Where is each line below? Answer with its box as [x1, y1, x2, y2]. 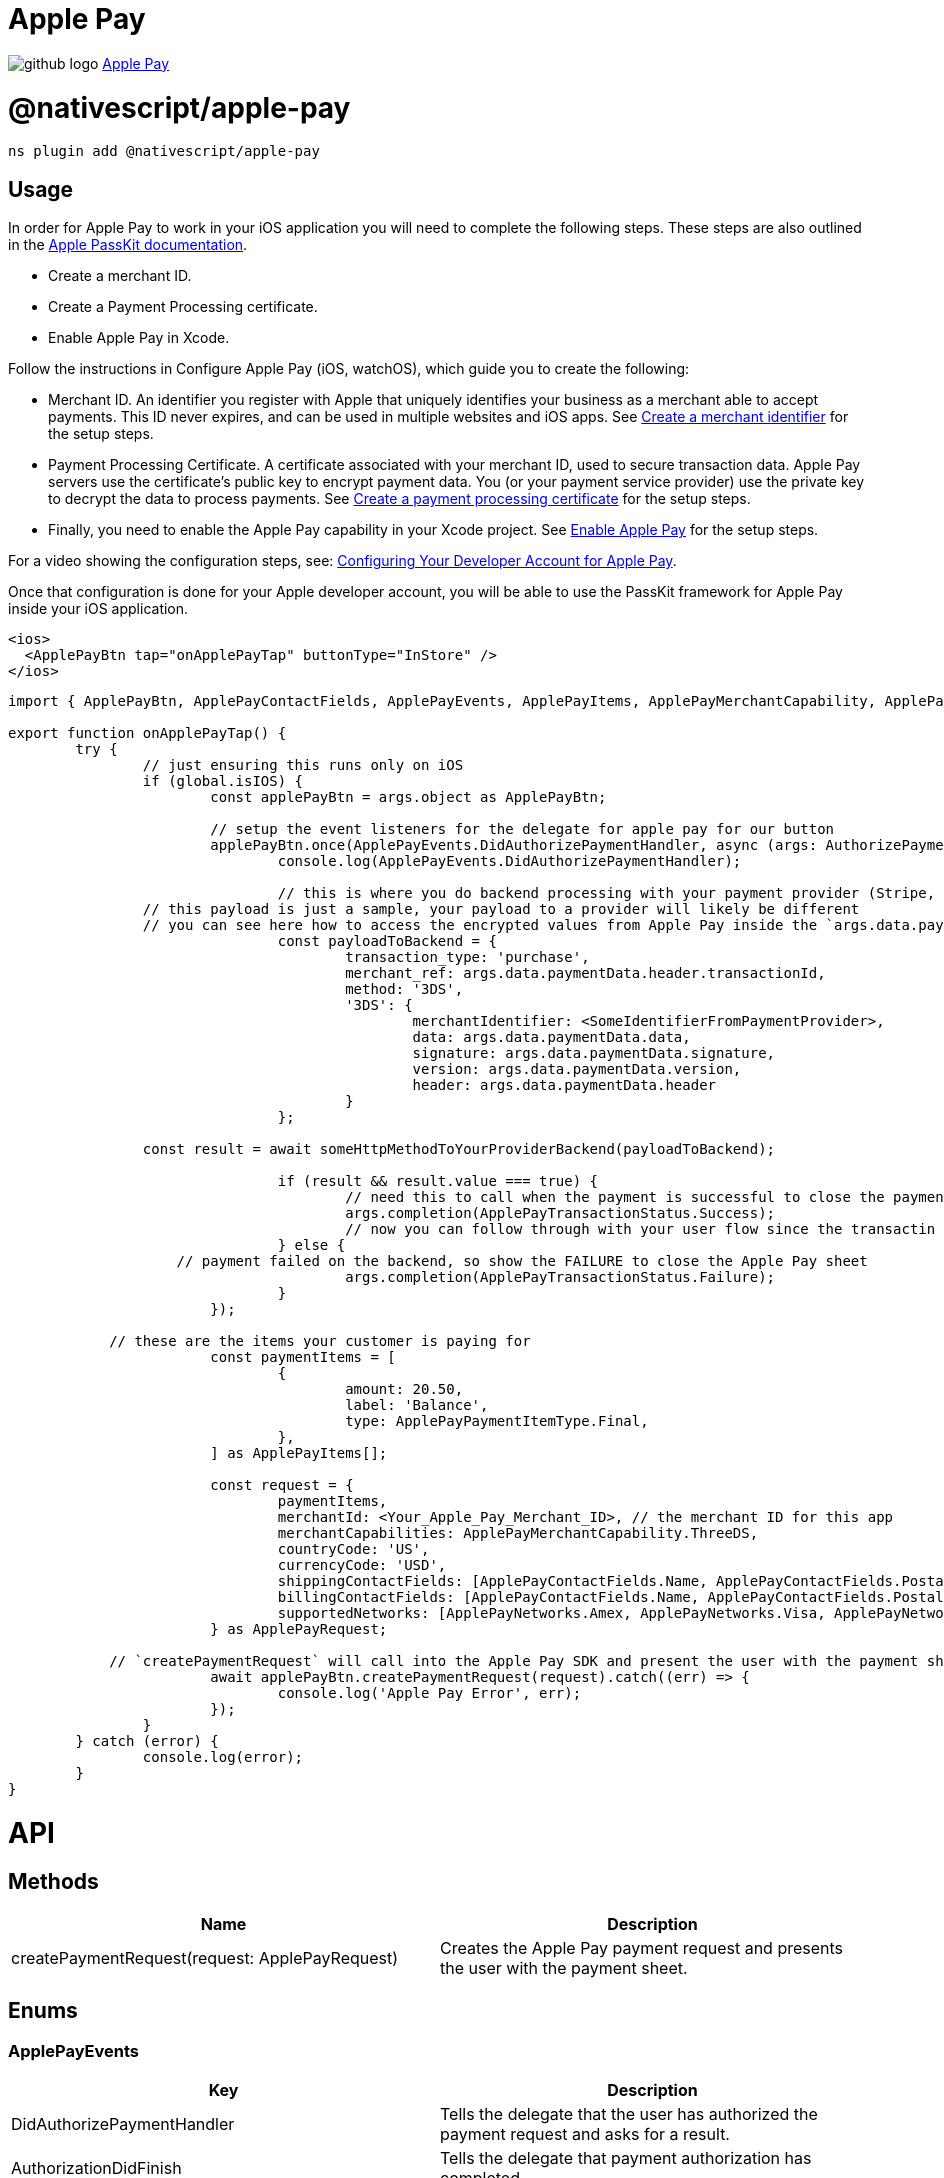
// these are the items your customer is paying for [109, 1333, 531, 1350]
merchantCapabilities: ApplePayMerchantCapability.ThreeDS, [277, 1525, 759, 1542]
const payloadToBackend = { [277, 933, 497, 950]
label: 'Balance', [345, 1397, 489, 1414]
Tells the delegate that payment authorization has [440, 2148, 812, 2169]
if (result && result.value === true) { [277, 1173, 599, 1190]
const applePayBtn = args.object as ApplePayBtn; [210, 789, 607, 806]
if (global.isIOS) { [142, 773, 304, 790]
